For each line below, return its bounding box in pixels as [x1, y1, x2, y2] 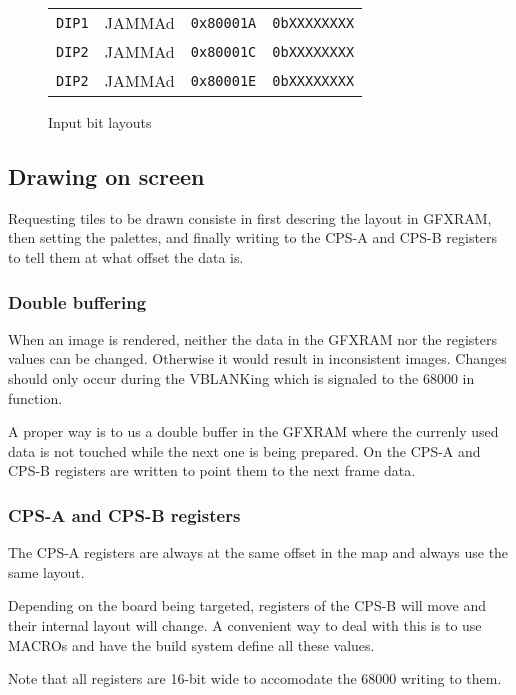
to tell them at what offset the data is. [8, 246, 244, 267]
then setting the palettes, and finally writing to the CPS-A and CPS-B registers [8, 227, 498, 248]
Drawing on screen [8, 160, 205, 191]
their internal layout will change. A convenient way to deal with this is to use [8, 614, 482, 635]
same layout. [8, 561, 85, 582]
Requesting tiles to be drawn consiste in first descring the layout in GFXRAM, [8, 207, 492, 228]
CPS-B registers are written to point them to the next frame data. [8, 460, 416, 481]
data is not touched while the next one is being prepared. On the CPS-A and [8, 440, 481, 461]
